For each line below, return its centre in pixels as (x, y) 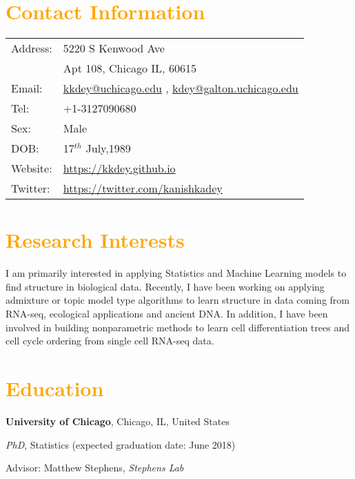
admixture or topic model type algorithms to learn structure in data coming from (177, 300)
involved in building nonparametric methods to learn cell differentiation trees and (177, 327)
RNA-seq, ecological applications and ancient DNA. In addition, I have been (167, 314)
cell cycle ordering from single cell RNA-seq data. (110, 341)
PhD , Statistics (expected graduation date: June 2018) (121, 444)
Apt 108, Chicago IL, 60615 (130, 68)
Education (55, 388)
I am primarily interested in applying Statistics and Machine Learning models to (176, 273)
